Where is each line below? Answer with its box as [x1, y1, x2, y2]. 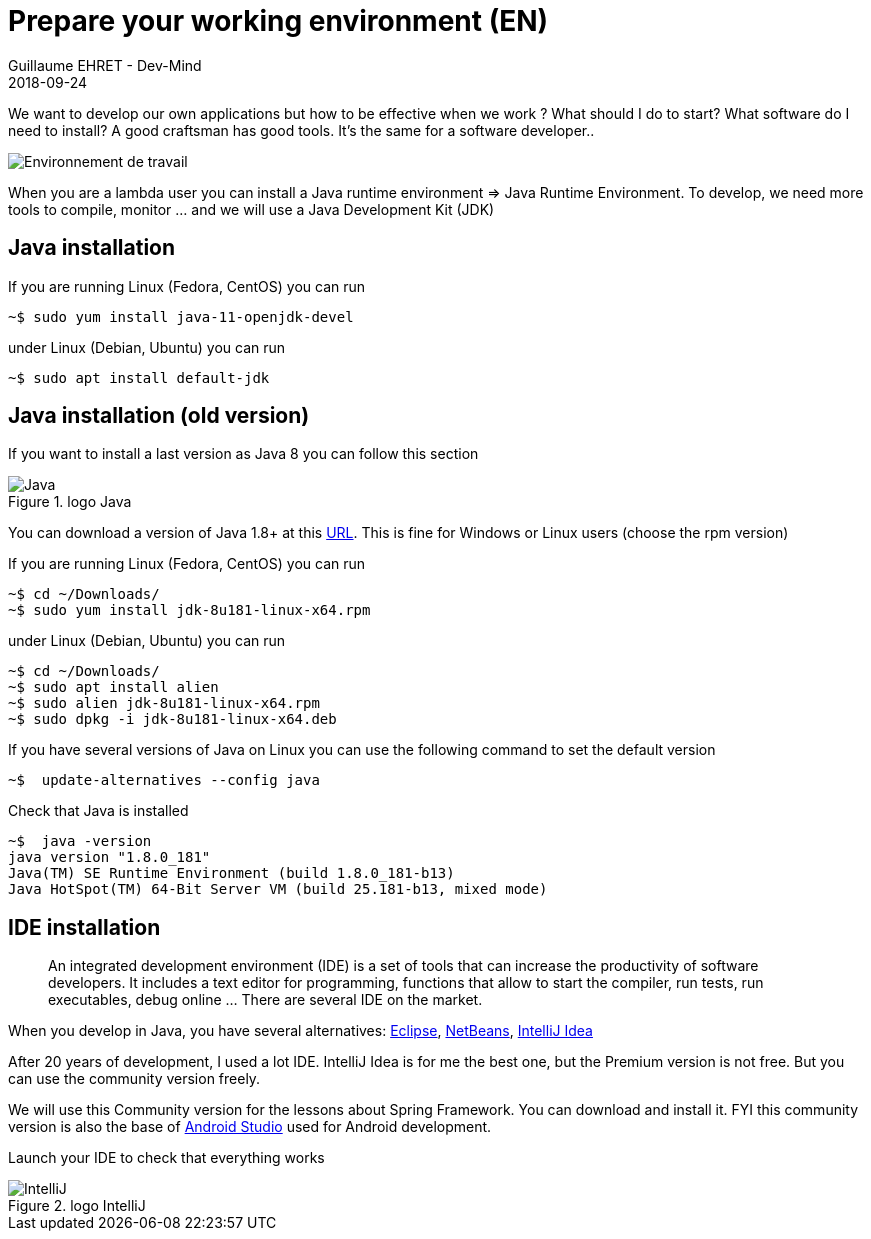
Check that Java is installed [8, 802, 189, 820]
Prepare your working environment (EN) [8, 4, 549, 38]
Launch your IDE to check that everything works [8, 1149, 325, 1167]
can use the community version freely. [8, 1070, 261, 1088]
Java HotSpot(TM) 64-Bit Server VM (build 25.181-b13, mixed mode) [8, 881, 548, 898]
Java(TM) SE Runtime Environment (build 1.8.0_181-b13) [8, 865, 455, 882]
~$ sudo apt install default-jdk [8, 369, 270, 386]
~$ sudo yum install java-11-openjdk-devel [8, 308, 354, 325]
